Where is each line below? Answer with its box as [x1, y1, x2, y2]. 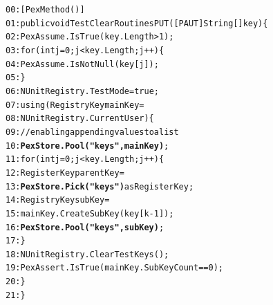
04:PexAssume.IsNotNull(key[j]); [6, 59, 159, 69]
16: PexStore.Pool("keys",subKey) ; [6, 222, 164, 232]
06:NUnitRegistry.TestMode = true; [6, 86, 159, 96]
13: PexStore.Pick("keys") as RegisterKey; [6, 181, 194, 192]
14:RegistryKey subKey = [6, 195, 110, 205]
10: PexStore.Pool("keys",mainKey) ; [6, 140, 169, 151]
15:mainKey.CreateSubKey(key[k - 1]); [6, 208, 174, 219]
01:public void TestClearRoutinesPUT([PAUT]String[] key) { [6, 18, 268, 28]
